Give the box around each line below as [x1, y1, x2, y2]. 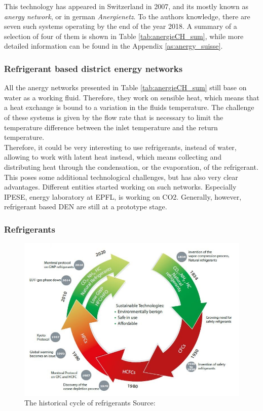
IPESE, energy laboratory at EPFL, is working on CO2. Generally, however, [4, 191, 242, 202]
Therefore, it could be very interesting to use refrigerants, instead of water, [4, 141, 237, 152]
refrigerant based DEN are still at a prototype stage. [4, 201, 167, 212]
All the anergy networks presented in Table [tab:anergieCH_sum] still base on [4, 82, 247, 93]
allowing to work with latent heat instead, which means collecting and [4, 152, 222, 162]
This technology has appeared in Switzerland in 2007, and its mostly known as [4, 1, 248, 11]
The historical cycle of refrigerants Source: [24, 397, 156, 408]
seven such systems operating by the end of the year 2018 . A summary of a [4, 21, 237, 31]
